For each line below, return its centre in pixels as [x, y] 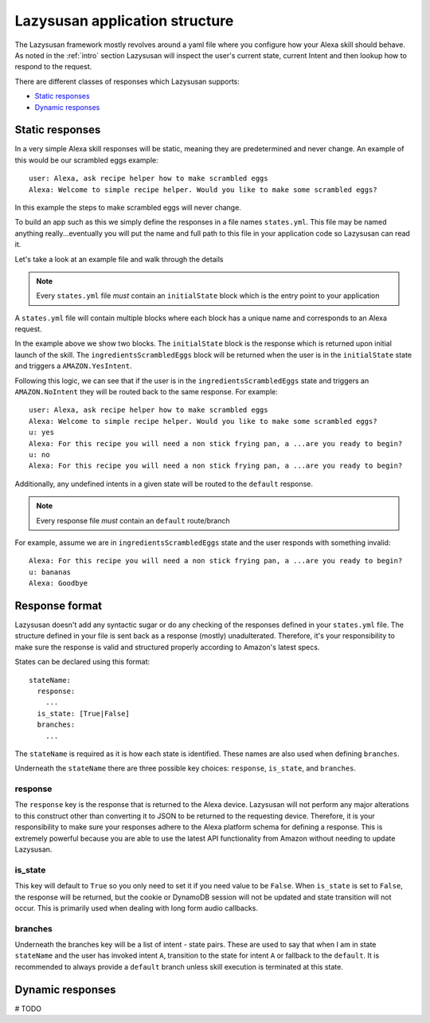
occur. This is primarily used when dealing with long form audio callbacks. [137, 907]
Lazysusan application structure [124, 21]
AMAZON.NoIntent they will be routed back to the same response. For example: [146, 392]
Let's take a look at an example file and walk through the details [119, 259]
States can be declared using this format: [82, 662]
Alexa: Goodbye [59, 583]
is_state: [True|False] [84, 713]
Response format [59, 606]
